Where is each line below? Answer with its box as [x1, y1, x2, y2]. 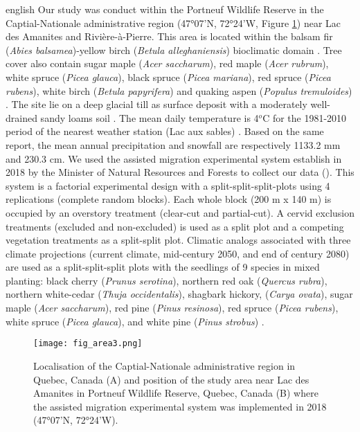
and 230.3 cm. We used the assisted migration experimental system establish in [6, 151, 342, 165]
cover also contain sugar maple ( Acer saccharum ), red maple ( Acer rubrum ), [6, 56, 329, 71]
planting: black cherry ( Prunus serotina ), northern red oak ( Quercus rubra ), [6, 273, 327, 287]
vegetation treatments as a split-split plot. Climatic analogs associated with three [6, 233, 351, 247]
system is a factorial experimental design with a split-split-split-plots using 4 [6, 178, 330, 192]
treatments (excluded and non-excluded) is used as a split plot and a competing [6, 219, 344, 233]
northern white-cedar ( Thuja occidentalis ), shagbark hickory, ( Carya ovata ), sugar [6, 287, 353, 301]
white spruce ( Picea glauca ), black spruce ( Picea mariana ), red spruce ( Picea [6, 69, 331, 84]
